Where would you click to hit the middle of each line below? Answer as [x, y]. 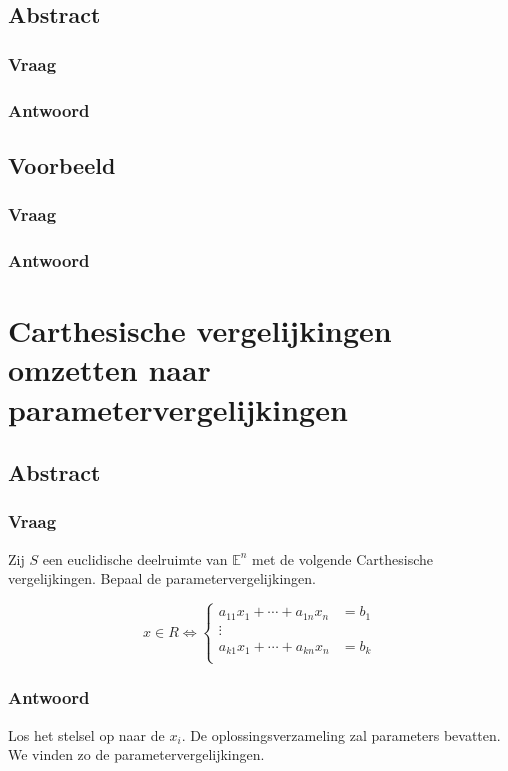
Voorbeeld [62, 164]
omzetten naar [109, 369]
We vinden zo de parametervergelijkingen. [136, 754]
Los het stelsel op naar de [86, 734]
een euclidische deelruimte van [135, 558]
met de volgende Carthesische [343, 558]
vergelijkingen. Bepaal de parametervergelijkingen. [162, 578]
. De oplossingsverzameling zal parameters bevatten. [341, 734]
